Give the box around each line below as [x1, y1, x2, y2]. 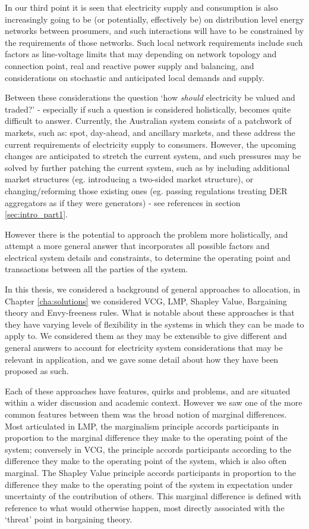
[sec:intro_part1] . [5, 208, 68, 220]
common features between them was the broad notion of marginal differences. [5, 408, 287, 420]
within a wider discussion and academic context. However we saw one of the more [5, 396, 302, 409]
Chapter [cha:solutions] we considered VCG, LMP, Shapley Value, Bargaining [5, 294, 287, 307]
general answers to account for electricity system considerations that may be [5, 341, 283, 354]
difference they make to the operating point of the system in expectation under [5, 478, 293, 490]
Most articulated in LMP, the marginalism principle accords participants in [5, 419, 279, 432]
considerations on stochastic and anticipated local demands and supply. [5, 71, 264, 83]
